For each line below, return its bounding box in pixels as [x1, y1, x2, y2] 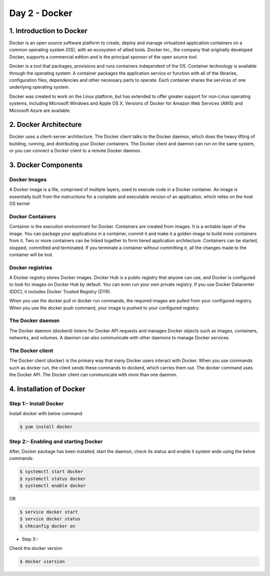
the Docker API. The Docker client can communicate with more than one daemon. [9, 371, 177, 378]
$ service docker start [19, 509, 78, 515]
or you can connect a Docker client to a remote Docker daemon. [9, 148, 142, 154]
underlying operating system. [9, 84, 70, 90]
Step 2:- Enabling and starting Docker [9, 438, 103, 445]
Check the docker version [9, 545, 62, 551]
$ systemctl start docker [19, 469, 83, 475]
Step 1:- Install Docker [9, 400, 64, 407]
